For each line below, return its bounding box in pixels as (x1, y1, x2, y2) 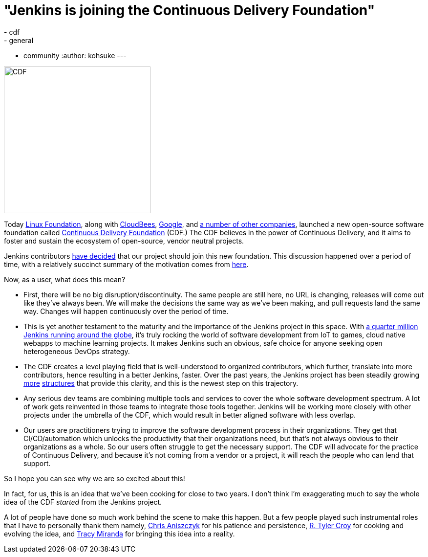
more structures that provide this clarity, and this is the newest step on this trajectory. (23, 379, 299, 387)
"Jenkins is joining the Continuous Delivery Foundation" (4, 2, 375, 19)
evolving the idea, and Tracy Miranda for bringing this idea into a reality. (4, 529, 235, 538)
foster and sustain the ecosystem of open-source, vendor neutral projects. (4, 236, 244, 245)
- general (4, 36, 34, 45)
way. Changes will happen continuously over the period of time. (23, 307, 229, 315)
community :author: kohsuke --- (23, 51, 127, 60)
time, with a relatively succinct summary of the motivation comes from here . (4, 260, 249, 268)
